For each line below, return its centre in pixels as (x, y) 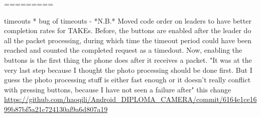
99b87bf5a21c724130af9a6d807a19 (56, 109)
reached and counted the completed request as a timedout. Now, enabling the (123, 50)
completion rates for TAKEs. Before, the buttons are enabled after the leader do (128, 30)
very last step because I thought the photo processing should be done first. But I (128, 70)
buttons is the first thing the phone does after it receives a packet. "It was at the (128, 60)
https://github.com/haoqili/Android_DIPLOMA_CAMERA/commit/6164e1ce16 (130, 99)
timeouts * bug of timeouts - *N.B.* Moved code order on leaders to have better (128, 20)
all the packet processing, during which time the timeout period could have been (128, 40)
